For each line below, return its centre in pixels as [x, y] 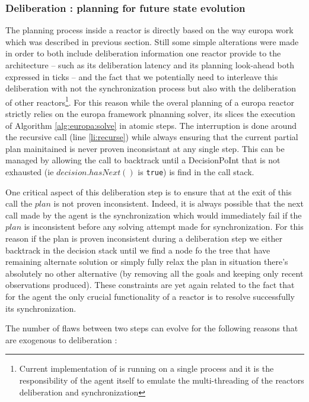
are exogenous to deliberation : [61, 339]
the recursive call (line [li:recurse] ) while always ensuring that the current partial [152, 137]
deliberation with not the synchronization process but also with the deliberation [151, 88]
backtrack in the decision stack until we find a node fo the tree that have [138, 250]
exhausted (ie [30, 172]
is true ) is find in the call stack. [196, 172]
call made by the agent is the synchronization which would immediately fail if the [154, 215]
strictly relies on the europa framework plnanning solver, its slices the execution [150, 114]
